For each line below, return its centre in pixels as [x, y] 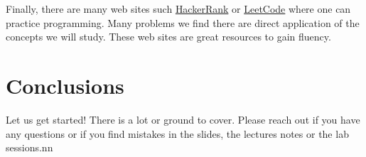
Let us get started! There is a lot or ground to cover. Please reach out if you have [183, 119]
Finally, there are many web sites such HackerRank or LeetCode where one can [178, 9]
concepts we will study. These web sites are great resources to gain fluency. [168, 37]
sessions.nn [29, 147]
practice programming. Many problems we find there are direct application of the [183, 22]
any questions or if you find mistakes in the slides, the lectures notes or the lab [177, 133]
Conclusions [65, 85]
